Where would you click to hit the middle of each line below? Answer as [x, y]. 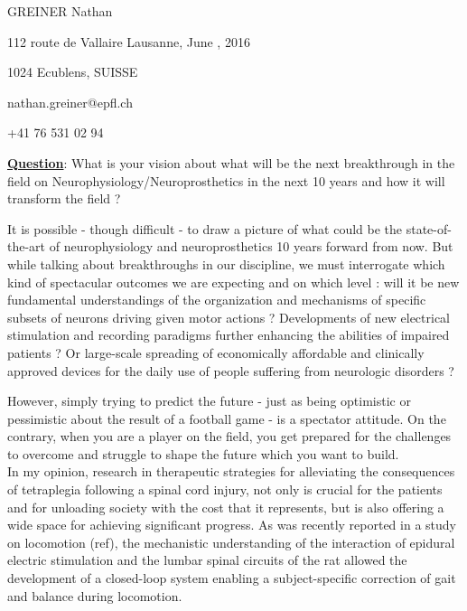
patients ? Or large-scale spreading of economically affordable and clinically [216, 352]
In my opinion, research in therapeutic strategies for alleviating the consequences [231, 471]
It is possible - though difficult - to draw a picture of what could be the [205, 228]
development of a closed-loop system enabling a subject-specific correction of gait [232, 578]
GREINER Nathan [60, 11]
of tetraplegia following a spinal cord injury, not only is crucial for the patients [225, 489]
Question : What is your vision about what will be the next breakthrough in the [231, 162]
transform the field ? [64, 198]
